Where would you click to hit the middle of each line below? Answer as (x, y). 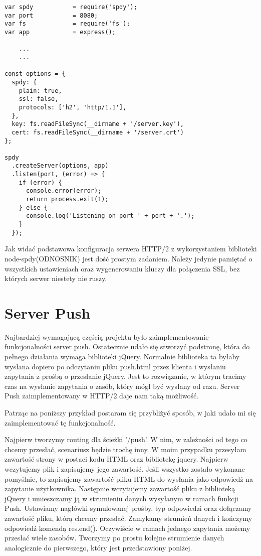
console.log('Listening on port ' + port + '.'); (110, 216)
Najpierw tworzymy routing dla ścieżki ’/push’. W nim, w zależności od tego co (126, 439)
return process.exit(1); (67, 199)
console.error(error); (64, 191)
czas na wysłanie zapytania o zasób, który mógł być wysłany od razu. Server (122, 386)
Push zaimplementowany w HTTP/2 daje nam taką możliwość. (102, 396)
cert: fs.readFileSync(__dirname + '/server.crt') (98, 132)
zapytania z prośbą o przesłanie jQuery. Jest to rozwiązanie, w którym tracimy (125, 376)
